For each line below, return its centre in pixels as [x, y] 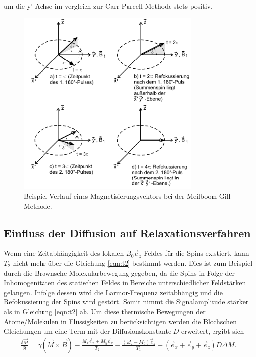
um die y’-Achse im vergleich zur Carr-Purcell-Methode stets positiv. [108, 6]
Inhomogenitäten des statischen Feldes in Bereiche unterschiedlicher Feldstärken [125, 282]
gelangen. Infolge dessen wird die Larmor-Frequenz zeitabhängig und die [113, 292]
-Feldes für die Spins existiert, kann [195, 253]
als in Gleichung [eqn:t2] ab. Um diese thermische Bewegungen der [105, 311]
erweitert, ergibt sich [213, 331]
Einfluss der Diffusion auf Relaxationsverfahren [127, 232]
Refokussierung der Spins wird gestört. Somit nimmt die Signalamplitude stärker [126, 302]
